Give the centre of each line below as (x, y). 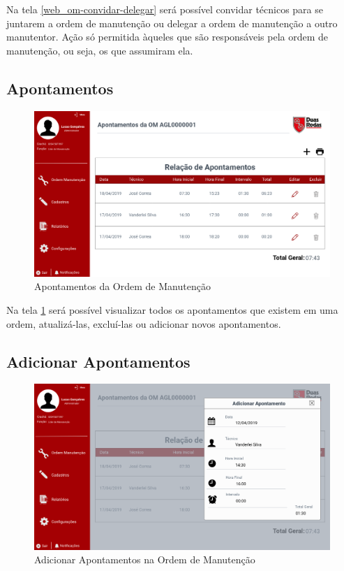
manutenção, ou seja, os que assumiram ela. (100, 50)
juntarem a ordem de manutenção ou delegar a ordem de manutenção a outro (172, 23)
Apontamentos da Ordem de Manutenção (122, 286)
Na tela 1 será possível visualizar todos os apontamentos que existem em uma (172, 310)
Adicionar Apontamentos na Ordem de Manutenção (145, 559)
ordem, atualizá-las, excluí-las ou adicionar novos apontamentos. (144, 323)
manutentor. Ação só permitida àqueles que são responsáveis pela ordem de (167, 37)
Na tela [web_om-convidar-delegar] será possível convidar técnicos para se (165, 9)
